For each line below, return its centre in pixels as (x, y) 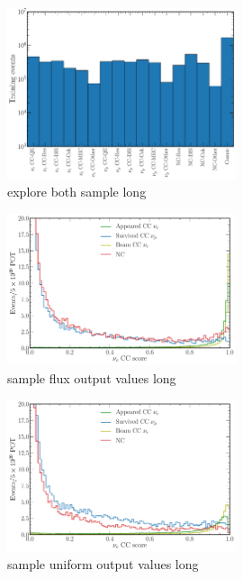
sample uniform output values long (103, 564)
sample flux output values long (92, 377)
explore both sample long (77, 192)
